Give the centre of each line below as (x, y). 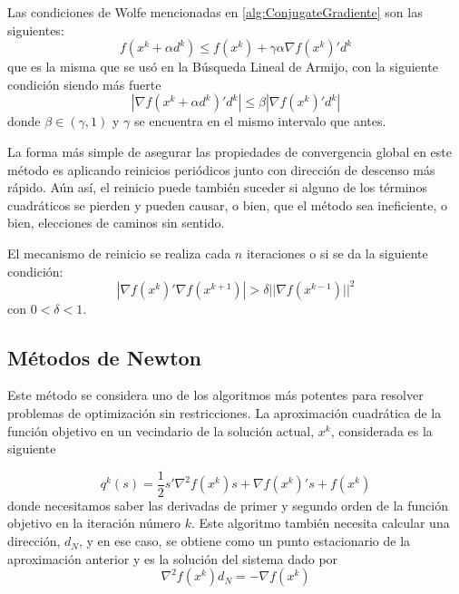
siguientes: (36, 29)
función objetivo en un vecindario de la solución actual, (161, 430)
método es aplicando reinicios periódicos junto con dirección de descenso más (221, 169)
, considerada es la (381, 430)
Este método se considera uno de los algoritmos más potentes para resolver (215, 395)
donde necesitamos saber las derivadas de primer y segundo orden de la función (228, 505)
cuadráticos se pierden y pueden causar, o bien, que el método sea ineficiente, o (227, 204)
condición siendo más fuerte (84, 84)
